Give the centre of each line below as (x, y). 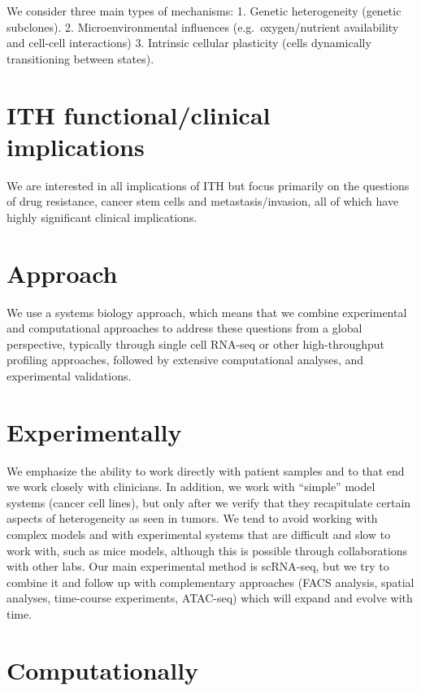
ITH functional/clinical (139, 114)
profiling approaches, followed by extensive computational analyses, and (185, 360)
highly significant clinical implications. (102, 217)
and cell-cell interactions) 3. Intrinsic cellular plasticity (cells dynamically (189, 43)
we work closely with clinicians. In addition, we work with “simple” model (191, 487)
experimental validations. (69, 375)
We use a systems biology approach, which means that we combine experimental (207, 312)
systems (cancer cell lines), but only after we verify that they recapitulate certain (209, 502)
